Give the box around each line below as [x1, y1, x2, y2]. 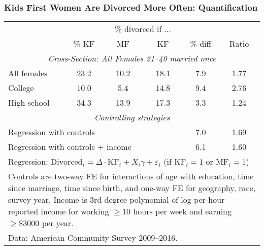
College [8, 82, 34, 94]
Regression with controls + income [8, 141, 131, 153]
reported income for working [8, 205, 109, 217]
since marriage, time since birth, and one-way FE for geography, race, [8, 182, 256, 194]
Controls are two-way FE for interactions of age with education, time [8, 170, 254, 182]
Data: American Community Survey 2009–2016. [8, 232, 178, 244]
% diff [190, 38, 211, 50]
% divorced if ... [115, 23, 171, 35]
